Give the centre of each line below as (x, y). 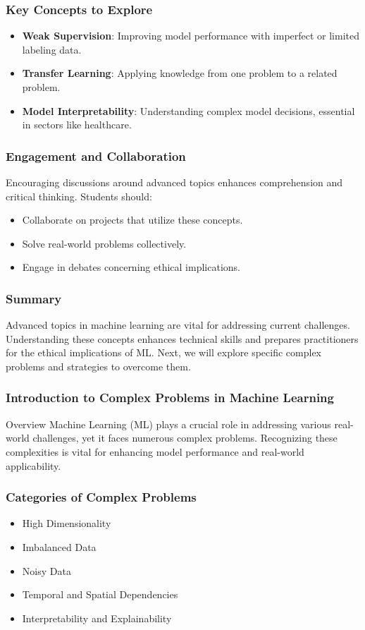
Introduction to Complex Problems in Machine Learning (170, 398)
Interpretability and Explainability (97, 618)
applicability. (33, 465)
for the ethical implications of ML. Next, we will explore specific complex (164, 352)
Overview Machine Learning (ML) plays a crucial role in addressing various (168, 424)
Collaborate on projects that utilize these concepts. (132, 220)
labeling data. (52, 49)
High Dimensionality (67, 523)
